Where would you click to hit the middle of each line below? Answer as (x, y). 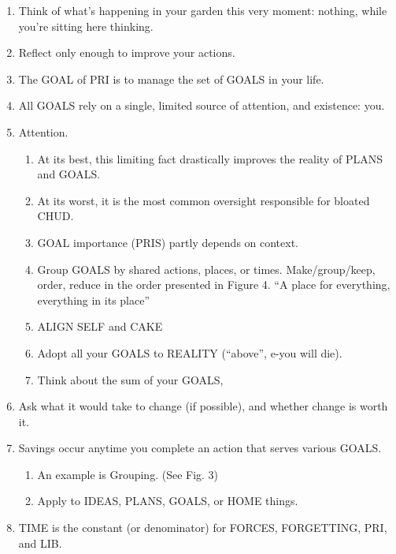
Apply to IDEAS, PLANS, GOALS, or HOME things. (168, 501)
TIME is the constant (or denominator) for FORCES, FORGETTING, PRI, (203, 528)
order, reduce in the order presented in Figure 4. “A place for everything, (214, 284)
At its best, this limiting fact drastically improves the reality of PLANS (210, 158)
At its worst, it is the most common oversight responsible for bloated (204, 200)
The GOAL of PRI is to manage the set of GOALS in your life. (171, 79)
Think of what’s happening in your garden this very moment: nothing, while (203, 10)
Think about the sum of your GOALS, (130, 379)
